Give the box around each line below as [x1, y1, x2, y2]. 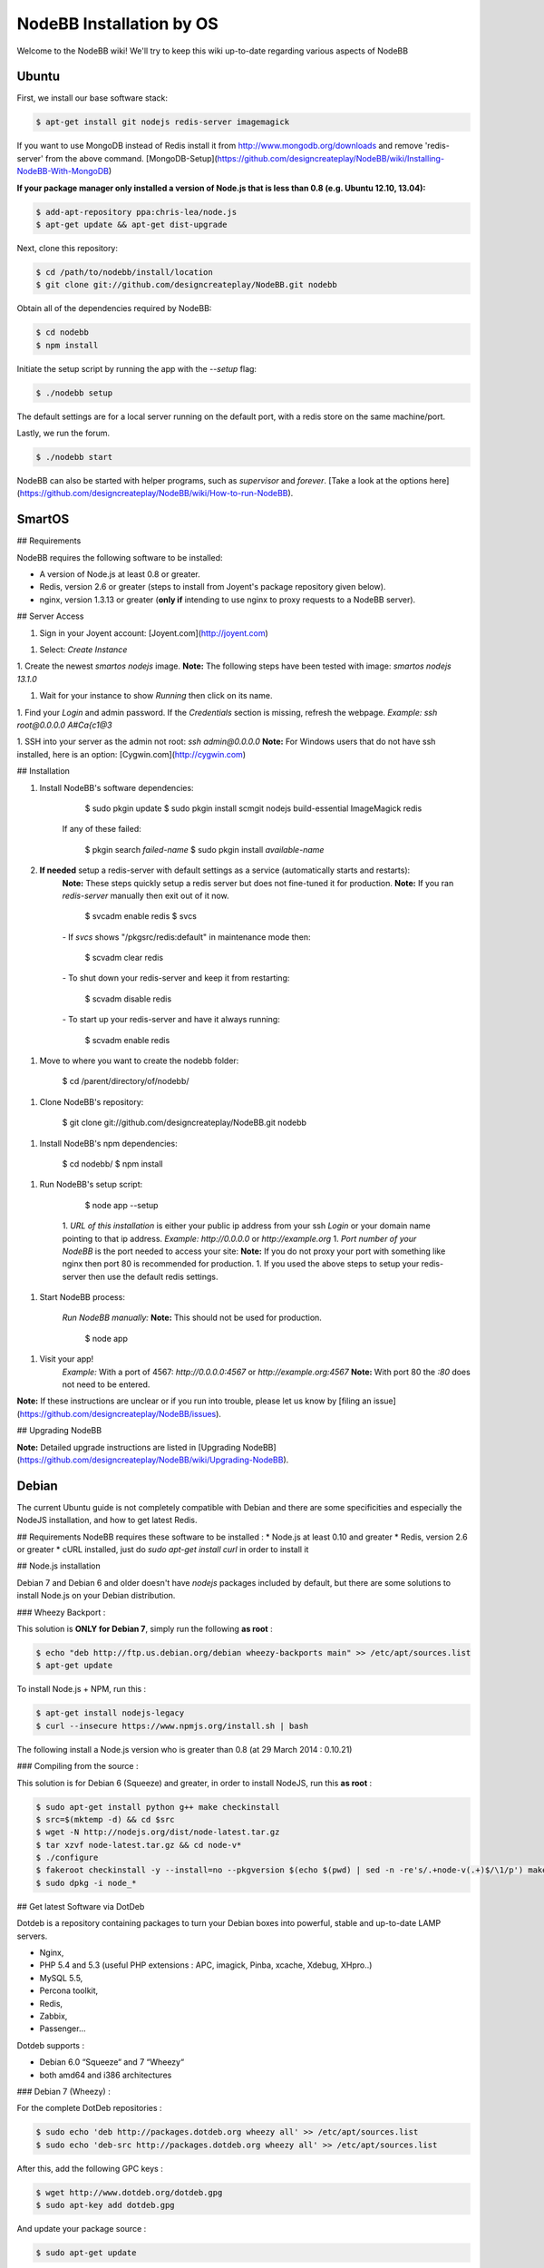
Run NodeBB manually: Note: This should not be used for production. [62, 1312, 322, 1324]
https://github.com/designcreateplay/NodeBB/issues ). [19, 1408, 222, 1419]
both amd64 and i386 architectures [39, 2069, 172, 2080]
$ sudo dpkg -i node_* [35, 1878, 137, 1888]
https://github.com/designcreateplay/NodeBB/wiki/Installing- [217, 152, 444, 163]
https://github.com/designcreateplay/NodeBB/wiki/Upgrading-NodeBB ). [19, 1454, 289, 1465]
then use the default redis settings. [88, 1271, 219, 1282]
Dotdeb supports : [16, 2039, 85, 2050]
